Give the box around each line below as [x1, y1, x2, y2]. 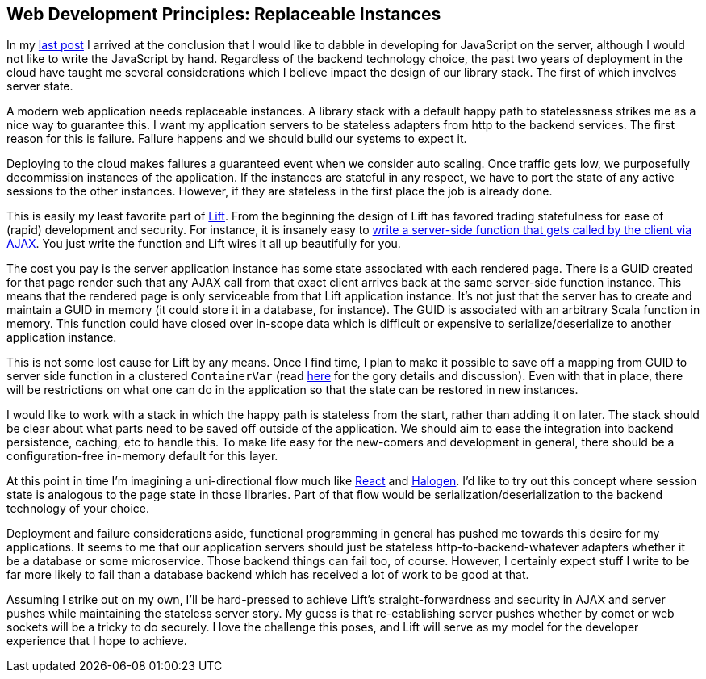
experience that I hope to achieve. [6, 634, 187, 648]
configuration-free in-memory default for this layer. [6, 449, 278, 463]
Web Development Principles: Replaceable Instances [6, 4, 441, 24]
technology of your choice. [6, 501, 149, 516]
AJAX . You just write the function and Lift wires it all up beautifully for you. [6, 237, 401, 251]
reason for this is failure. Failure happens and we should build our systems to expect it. [6, 132, 467, 146]
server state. [6, 79, 73, 94]
